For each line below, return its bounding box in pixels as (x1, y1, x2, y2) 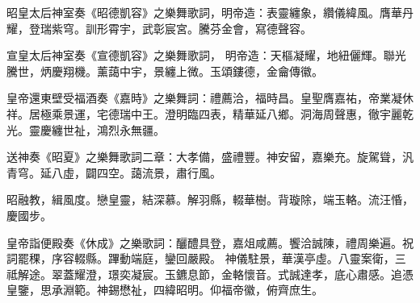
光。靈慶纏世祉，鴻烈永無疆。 (6, 121, 165, 138)
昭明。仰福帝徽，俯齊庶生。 (175, 281, 323, 298)
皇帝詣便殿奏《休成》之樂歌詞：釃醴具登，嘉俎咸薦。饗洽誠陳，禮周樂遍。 (6, 234, 402, 251)
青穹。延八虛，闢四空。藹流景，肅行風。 (6, 164, 221, 181)
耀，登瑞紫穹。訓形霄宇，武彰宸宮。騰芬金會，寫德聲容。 (6, 19, 312, 36)
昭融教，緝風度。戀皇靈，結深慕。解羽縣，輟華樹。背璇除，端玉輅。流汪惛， (6, 191, 414, 208)
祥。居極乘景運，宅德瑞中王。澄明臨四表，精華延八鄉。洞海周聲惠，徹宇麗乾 (6, 105, 414, 122)
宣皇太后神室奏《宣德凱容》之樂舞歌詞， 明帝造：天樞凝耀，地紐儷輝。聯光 (6, 47, 406, 64)
